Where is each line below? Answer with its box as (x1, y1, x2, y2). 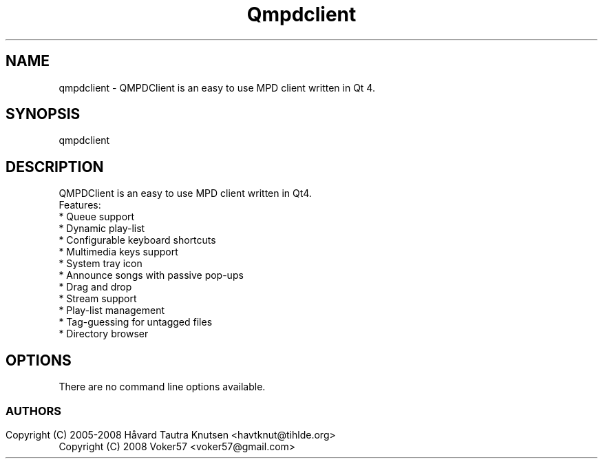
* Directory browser (59, 328, 149, 340)
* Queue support (59, 211, 135, 223)
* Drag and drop (59, 281, 132, 293)
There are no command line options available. (59, 381, 266, 393)
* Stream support (59, 293, 137, 305)
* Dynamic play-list (59, 222, 145, 235)
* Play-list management (59, 304, 165, 317)
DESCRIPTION (6, 158, 104, 176)
